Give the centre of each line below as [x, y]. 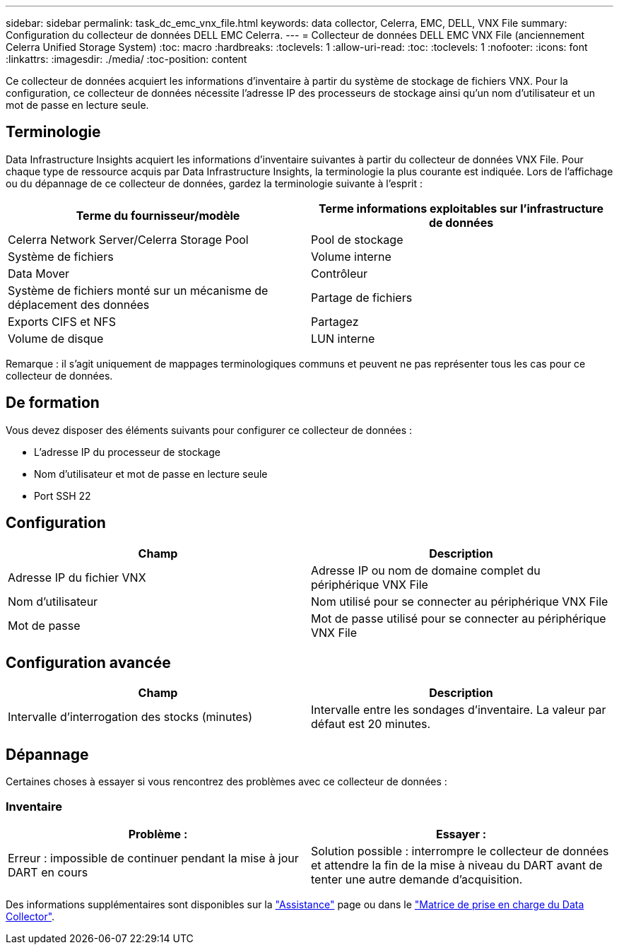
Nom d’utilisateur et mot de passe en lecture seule [151, 474]
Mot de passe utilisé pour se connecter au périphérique [459, 618]
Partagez [335, 321]
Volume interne [351, 256]
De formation [53, 403]
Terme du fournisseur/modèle [158, 215]
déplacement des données [79, 304]
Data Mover [39, 273]
